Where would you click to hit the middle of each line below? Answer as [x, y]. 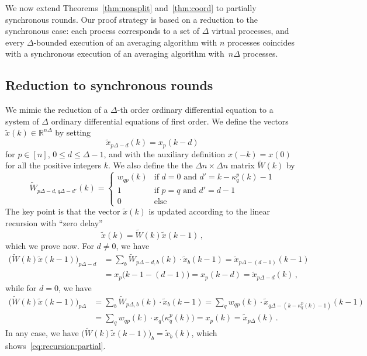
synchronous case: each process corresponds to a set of [103, 31]
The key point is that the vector [63, 211]
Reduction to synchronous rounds [109, 85]
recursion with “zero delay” [54, 222]
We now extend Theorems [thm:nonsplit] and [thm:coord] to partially [131, 8]
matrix [243, 165]
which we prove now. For [50, 245]
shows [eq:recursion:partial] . [56, 345]
